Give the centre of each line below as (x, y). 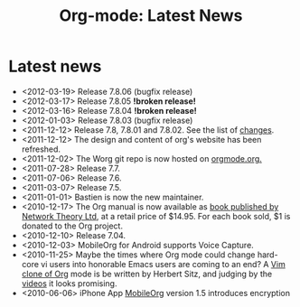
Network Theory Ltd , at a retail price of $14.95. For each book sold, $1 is (156, 216)
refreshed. (41, 149)
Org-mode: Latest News (151, 16)
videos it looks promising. (69, 283)
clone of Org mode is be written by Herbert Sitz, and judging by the (147, 274)
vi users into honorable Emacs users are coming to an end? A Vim (163, 264)
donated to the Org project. (72, 226)
